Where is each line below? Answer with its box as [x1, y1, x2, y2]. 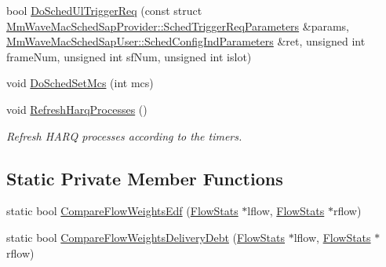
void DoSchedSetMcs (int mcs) [6, 75, 154, 91]
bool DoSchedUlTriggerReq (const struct [6, 2, 202, 18]
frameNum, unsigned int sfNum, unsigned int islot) [6, 48, 252, 64]
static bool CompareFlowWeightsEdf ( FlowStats [6, 203, 239, 219]
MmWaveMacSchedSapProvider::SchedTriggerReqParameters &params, [6, 17, 350, 34]
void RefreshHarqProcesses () [6, 101, 147, 117]
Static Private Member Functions [6, 166, 283, 190]
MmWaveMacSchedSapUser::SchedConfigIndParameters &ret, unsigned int [6, 33, 366, 49]
